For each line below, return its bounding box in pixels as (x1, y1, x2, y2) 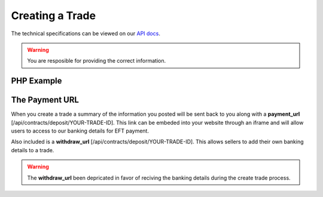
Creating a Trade (11, 9, 96, 22)
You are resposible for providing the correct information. (27, 57, 166, 64)
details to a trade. (11, 146, 54, 153)
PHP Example (11, 76, 62, 86)
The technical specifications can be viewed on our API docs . (11, 30, 161, 37)
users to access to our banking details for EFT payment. (11, 127, 150, 134)
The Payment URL (11, 95, 79, 105)
